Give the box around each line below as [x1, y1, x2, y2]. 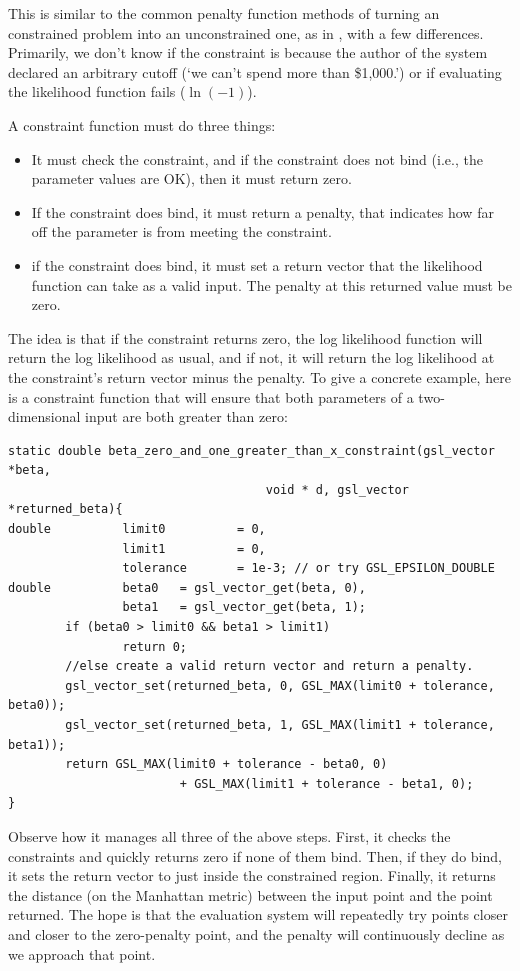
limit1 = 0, [122, 541, 266, 556]
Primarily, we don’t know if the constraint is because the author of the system [8, 42, 488, 63]
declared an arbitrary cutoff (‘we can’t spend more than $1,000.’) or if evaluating [8, 61, 502, 82]
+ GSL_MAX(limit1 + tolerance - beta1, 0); [179, 776, 474, 791]
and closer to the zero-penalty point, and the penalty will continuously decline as [8, 923, 505, 944]
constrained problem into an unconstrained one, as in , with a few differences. [8, 22, 484, 43]
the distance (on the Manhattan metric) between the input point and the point [8, 884, 493, 905]
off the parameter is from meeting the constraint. [31, 221, 332, 242]
